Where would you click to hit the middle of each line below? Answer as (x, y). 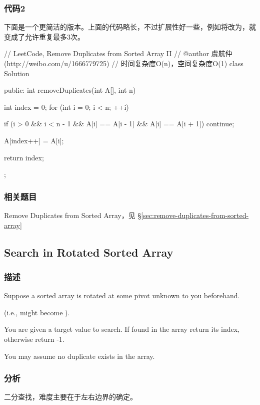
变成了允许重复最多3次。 (44, 36)
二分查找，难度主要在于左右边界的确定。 (70, 397)
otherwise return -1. (34, 339)
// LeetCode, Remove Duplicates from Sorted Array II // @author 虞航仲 (118, 53)
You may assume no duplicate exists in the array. (79, 356)
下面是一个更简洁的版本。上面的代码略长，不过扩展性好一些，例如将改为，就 (130, 27)
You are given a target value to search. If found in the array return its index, (122, 329)
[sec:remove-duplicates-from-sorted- (195, 215)
